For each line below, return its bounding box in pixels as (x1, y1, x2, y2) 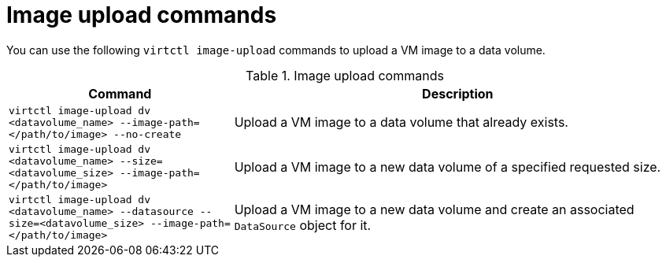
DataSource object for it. (234, 217, 372, 233)
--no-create (113, 128, 182, 140)
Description (422, 85, 494, 102)
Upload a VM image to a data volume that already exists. (234, 114, 568, 131)
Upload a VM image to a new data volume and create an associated (234, 201, 635, 217)
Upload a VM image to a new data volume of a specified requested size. (234, 158, 661, 175)
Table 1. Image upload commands (246, 67, 444, 83)
